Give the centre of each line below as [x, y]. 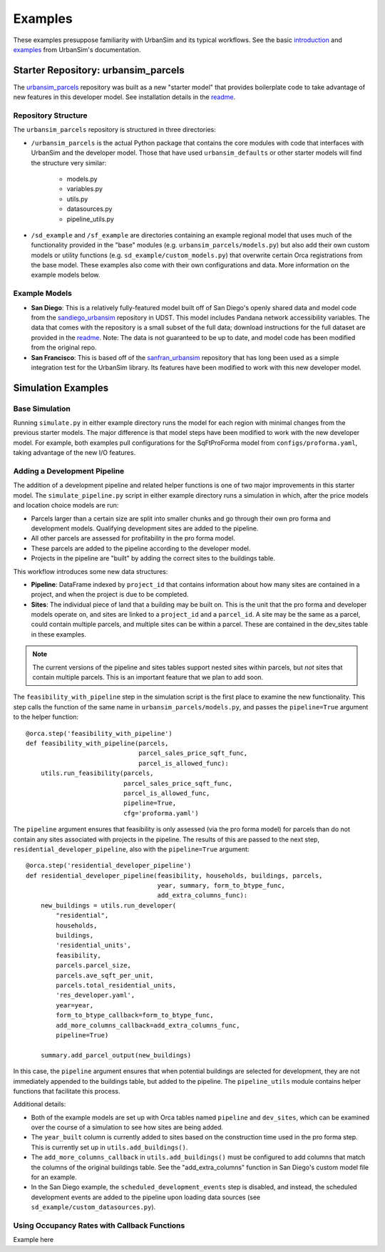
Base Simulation [42, 409]
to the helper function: [46, 717]
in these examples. [59, 634]
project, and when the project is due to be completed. [110, 595]
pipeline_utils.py [90, 219]
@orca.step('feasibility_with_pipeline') [99, 733]
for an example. [54, 1177]
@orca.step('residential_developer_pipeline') [109, 866]
